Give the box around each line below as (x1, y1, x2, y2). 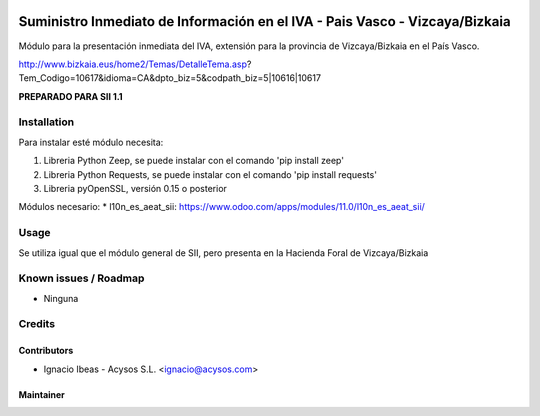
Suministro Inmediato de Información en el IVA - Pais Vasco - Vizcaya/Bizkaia (18, 13, 511, 30)
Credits (18, 317, 55, 331)
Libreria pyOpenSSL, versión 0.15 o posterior (43, 183, 227, 194)
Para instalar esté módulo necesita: (18, 136, 164, 148)
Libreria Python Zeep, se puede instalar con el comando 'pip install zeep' (43, 155, 345, 167)
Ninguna (43, 292, 79, 304)
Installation (18, 115, 75, 129)
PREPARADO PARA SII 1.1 (18, 90, 124, 102)
